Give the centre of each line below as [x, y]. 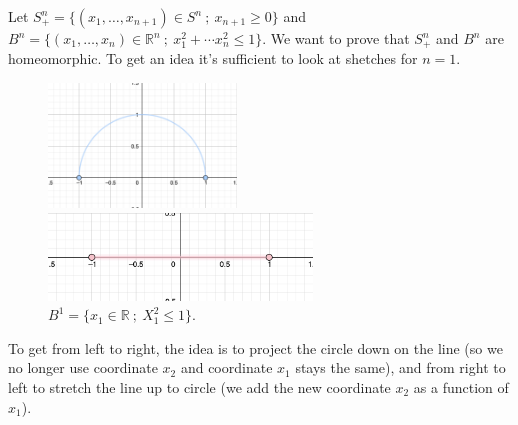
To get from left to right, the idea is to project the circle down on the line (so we [255, 347]
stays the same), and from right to [400, 367]
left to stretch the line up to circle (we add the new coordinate [199, 386]
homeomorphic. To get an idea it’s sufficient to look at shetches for [213, 58]
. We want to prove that [336, 38]
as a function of [461, 386]
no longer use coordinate [83, 367]
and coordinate [226, 367]
